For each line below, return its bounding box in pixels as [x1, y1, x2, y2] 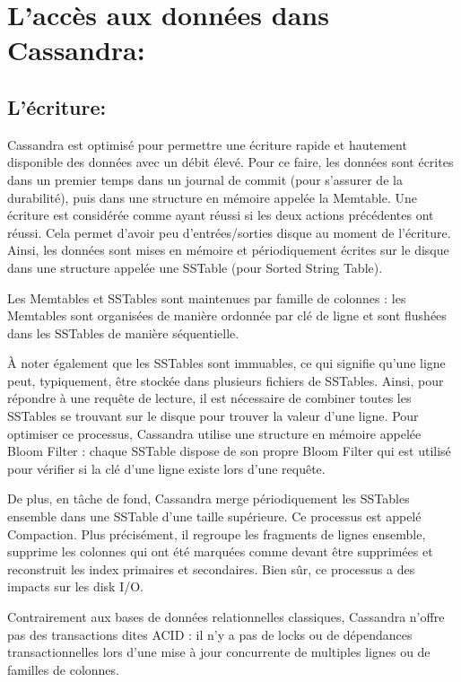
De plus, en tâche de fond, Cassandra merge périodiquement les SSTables [7, 489, 410, 508]
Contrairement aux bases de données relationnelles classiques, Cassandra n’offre [7, 608, 445, 626]
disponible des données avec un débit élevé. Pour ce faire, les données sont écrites [7, 153, 454, 171]
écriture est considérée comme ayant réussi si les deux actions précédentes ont [7, 205, 434, 224]
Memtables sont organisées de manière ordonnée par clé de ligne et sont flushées [7, 306, 447, 325]
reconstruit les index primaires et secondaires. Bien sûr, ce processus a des [7, 559, 415, 578]
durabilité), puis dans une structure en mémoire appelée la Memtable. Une [7, 188, 417, 206]
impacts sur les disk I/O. [7, 577, 144, 596]
